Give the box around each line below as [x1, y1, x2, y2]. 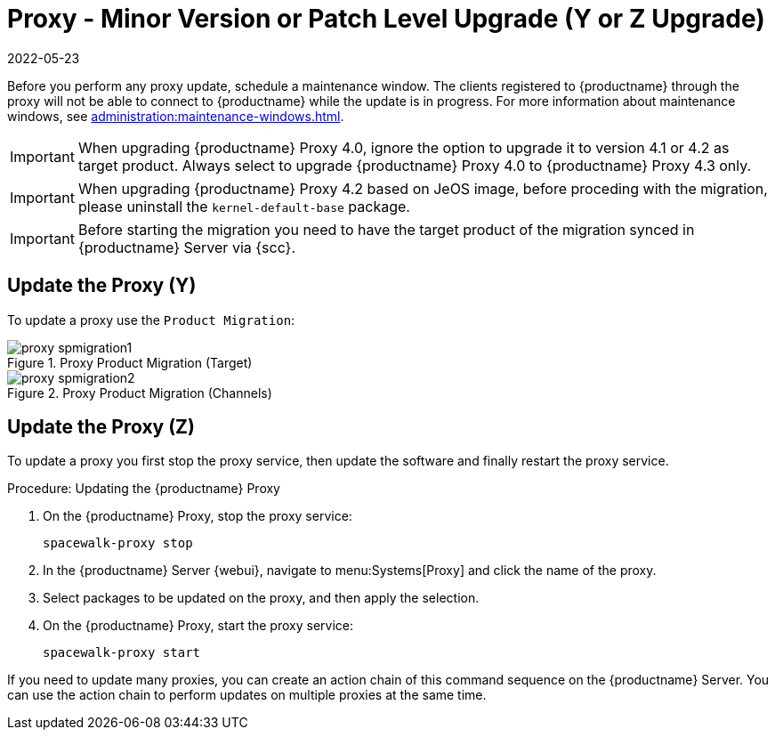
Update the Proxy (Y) [7, 274, 197, 297]
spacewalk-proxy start [43, 645, 201, 660]
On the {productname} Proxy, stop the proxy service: [43, 508, 352, 524]
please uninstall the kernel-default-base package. [77, 197, 410, 215]
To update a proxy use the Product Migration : [7, 312, 295, 328]
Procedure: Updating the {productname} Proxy [7, 481, 280, 497]
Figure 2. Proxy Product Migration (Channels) [7, 385, 272, 401]
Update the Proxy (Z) [7, 416, 195, 439]
